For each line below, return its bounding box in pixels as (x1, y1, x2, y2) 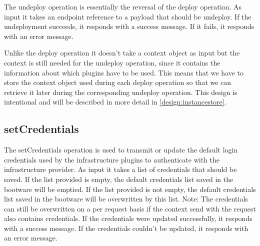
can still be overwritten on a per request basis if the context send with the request (4, 203, 256, 213)
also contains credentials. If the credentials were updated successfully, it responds (4, 213, 252, 223)
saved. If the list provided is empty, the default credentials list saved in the (4, 173, 233, 184)
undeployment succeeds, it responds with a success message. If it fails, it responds (4, 21, 254, 31)
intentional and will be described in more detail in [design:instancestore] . (4, 96, 226, 107)
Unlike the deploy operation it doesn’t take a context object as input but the (4, 47, 240, 58)
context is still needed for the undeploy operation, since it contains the (4, 57, 220, 67)
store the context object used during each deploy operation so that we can (4, 77, 231, 87)
